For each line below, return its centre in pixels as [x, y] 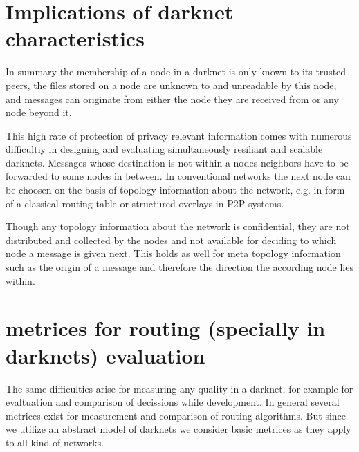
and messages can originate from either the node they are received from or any [172, 98]
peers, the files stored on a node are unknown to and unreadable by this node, [171, 85]
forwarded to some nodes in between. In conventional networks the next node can [178, 176]
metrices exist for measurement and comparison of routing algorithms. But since [176, 415]
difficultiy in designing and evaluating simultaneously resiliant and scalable [164, 149]
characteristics [75, 38]
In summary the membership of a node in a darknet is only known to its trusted [176, 72]
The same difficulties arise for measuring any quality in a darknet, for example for [179, 388]
